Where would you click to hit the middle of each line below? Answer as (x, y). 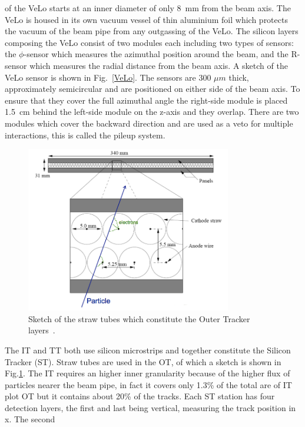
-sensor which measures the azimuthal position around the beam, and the (156, 54)
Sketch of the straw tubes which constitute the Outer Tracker (139, 318)
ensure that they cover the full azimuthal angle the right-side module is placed (146, 100)
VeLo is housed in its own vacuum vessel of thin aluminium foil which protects (146, 19)
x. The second (30, 419)
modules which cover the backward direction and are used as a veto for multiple (149, 123)
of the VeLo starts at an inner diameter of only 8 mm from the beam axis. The (148, 8)
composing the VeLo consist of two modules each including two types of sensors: (149, 42)
